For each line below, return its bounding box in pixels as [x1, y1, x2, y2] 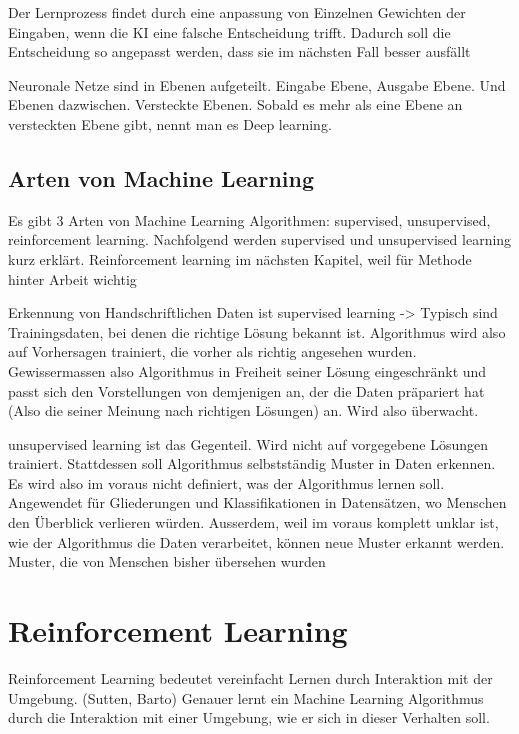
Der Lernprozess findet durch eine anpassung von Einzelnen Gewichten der [8, 2, 466, 22]
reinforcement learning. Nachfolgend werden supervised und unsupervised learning [8, 229, 512, 250]
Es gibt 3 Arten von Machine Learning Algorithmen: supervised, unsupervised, [8, 209, 491, 230]
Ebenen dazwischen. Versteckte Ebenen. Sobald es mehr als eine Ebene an [8, 94, 463, 115]
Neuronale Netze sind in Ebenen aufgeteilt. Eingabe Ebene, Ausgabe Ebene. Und [8, 74, 506, 95]
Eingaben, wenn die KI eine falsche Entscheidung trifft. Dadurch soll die [8, 21, 451, 42]
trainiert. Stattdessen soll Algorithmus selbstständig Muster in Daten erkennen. [8, 453, 496, 474]
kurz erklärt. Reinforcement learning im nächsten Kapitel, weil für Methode [8, 248, 472, 269]
